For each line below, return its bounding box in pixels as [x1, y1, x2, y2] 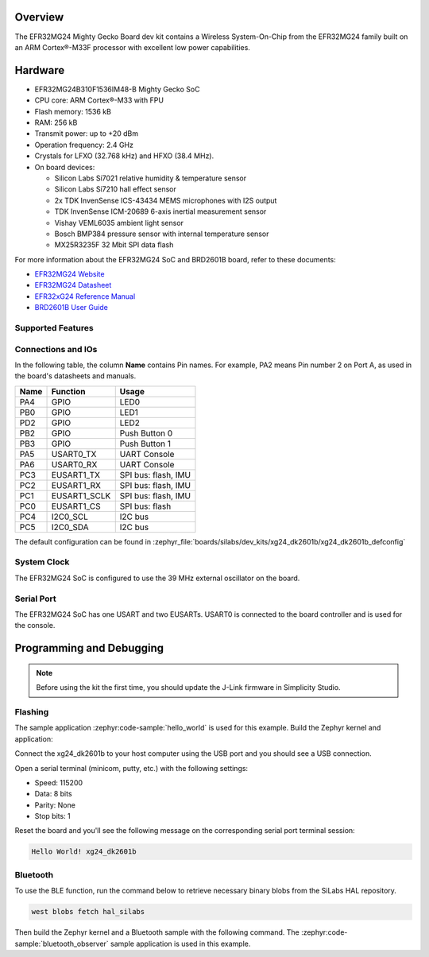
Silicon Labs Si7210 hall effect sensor [54, 184, 176, 194]
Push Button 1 [119, 438, 171, 449]
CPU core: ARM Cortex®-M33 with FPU [34, 95, 164, 105]
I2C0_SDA [51, 521, 89, 533]
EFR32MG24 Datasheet [34, 281, 112, 290]
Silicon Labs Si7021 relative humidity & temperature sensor [54, 173, 247, 183]
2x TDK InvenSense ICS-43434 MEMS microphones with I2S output [54, 196, 277, 205]
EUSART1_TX [51, 469, 101, 480]
